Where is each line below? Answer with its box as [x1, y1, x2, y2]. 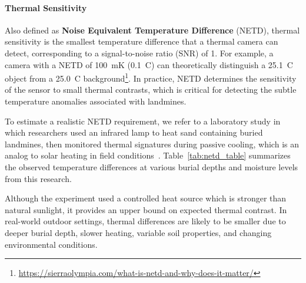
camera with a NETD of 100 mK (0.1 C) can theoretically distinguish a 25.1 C [5, 58, 293, 70]
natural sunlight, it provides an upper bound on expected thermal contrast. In [5, 203, 287, 215]
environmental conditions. [5, 238, 98, 250]
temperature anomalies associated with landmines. [5, 95, 187, 107]
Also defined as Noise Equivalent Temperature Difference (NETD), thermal [5, 23, 300, 36]
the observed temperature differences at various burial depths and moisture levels [5, 160, 298, 173]
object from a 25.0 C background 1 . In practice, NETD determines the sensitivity [5, 70, 297, 84]
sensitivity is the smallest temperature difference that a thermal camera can [5, 35, 278, 48]
